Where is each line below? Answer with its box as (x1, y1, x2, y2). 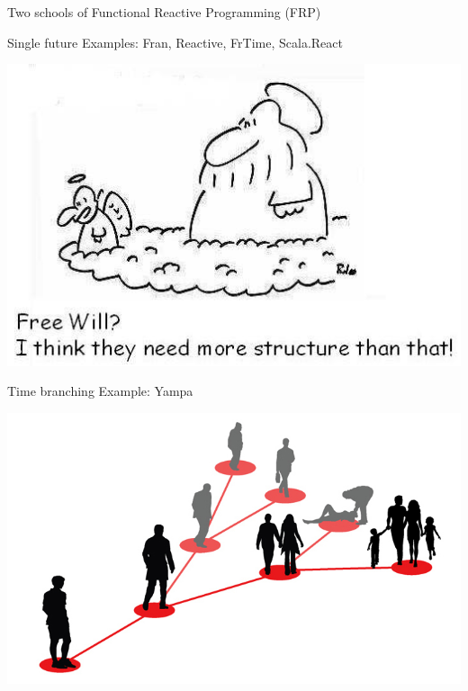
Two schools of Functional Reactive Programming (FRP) (7, 3, 321, 21)
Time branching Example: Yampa (7, 381, 193, 400)
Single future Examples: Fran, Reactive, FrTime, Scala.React (7, 32, 343, 51)
